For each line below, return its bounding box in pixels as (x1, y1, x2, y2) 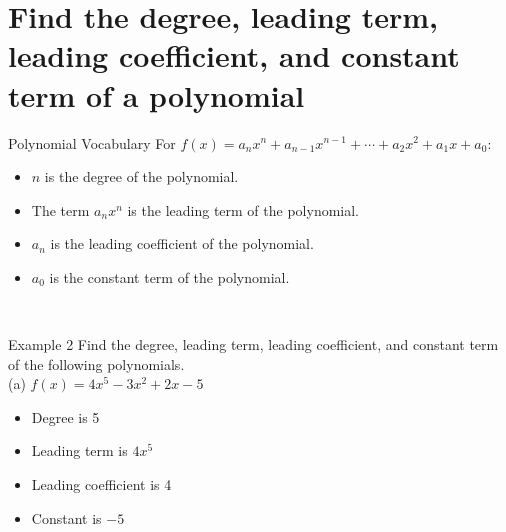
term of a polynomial (8, 74, 305, 115)
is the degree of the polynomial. (44, 166, 239, 187)
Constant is (31, 507, 102, 528)
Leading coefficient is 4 (31, 474, 172, 495)
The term (31, 199, 90, 220)
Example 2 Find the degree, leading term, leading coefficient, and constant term (8, 334, 499, 355)
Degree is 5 (31, 406, 100, 427)
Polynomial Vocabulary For (8, 132, 176, 153)
